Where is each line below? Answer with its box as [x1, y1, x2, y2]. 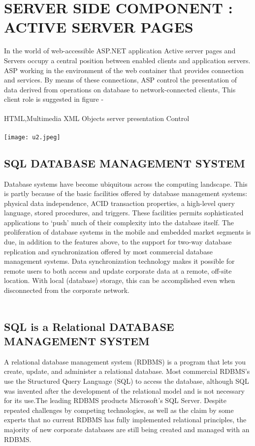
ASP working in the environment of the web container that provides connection [4, 65, 244, 75]
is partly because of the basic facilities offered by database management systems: [4, 188, 248, 199]
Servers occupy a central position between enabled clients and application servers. [4, 55, 251, 65]
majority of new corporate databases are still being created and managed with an [4, 424, 250, 434]
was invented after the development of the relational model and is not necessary [4, 385, 245, 396]
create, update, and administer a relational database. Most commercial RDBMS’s [4, 366, 250, 376]
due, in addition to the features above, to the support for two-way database [4, 237, 232, 247]
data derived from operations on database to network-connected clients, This [4, 84, 236, 94]
